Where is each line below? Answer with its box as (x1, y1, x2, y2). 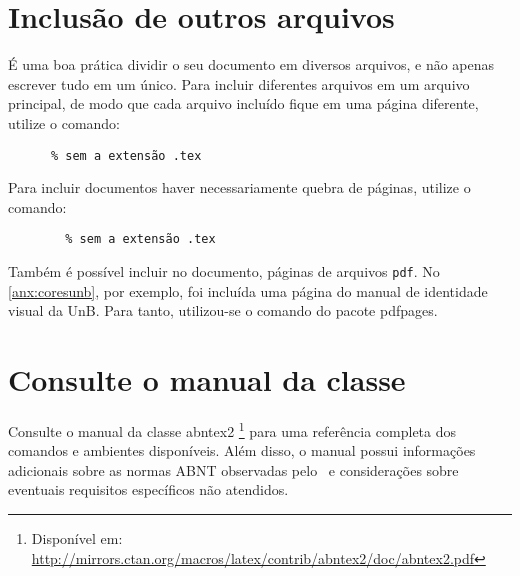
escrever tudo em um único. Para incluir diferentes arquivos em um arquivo (8, 73, 470, 94)
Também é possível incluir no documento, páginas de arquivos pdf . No (8, 261, 440, 281)
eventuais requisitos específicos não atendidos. (8, 479, 289, 500)
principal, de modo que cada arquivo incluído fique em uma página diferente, (8, 93, 479, 114)
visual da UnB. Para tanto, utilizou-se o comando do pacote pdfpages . (8, 300, 438, 321)
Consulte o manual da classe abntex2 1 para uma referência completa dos (8, 417, 457, 441)
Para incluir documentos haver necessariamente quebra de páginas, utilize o (8, 177, 471, 198)
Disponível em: (31, 528, 123, 548)
